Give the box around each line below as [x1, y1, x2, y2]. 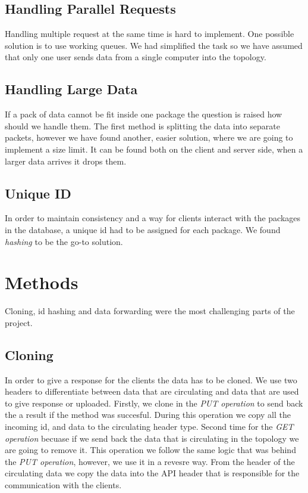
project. [5, 316, 33, 328]
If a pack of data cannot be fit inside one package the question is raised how [5, 108, 282, 120]
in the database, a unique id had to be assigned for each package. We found [5, 223, 281, 235]
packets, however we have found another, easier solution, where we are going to [5, 131, 293, 144]
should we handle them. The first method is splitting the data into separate [5, 119, 280, 132]
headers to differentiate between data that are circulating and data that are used [5, 385, 299, 398]
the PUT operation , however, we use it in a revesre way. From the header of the [5, 455, 295, 467]
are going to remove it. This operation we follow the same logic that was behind [5, 444, 296, 456]
